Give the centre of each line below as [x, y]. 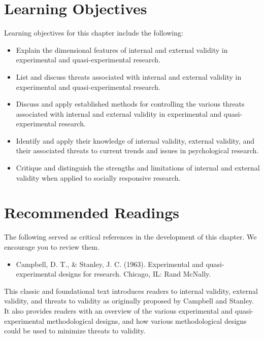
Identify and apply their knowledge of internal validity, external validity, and [135, 140]
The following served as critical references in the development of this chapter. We [130, 237]
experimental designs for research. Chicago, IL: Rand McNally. [113, 274]
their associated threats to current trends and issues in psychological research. [137, 150]
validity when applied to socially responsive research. [98, 177]
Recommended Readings [92, 212]
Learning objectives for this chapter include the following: [94, 33]
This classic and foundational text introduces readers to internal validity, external [131, 291]
